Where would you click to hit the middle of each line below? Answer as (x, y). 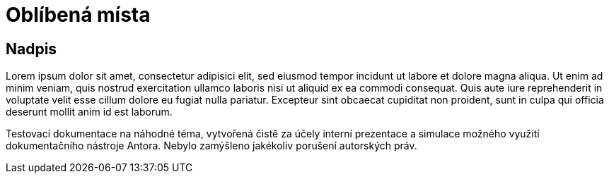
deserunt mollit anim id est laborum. (89, 112)
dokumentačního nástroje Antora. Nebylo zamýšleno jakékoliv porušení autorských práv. (211, 146)
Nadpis (31, 49)
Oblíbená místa (78, 15)
